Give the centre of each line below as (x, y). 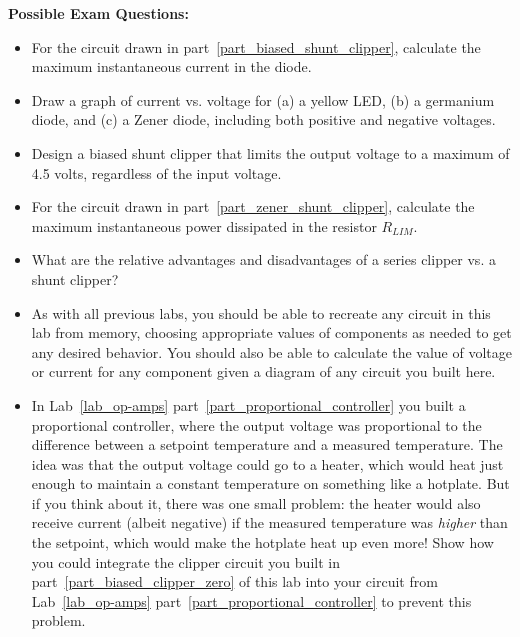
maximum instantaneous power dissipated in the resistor (204, 225)
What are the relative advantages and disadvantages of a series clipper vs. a (263, 259)
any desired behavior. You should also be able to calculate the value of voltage (271, 351)
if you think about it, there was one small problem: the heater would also (256, 502)
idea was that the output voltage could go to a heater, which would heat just (267, 463)
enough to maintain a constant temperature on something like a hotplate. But (270, 483)
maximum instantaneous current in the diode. (171, 66)
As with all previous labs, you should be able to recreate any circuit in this (261, 312)
